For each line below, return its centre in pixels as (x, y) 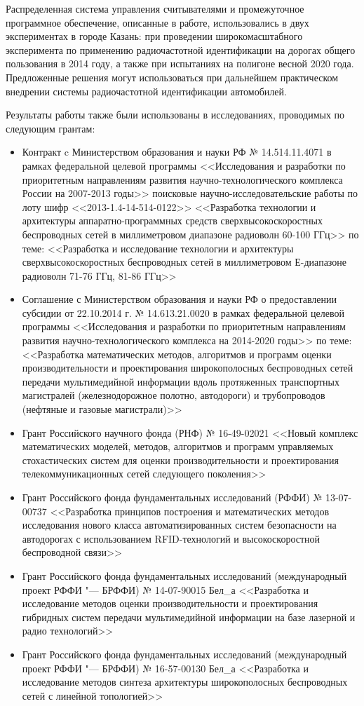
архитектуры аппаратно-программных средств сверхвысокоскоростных (173, 220)
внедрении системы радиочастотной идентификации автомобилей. (146, 91)
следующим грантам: (50, 128)
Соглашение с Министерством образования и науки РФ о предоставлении (180, 299)
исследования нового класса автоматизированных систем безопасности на (179, 525)
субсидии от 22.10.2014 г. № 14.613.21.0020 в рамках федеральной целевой (183, 312)
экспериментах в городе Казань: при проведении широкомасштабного (154, 36)
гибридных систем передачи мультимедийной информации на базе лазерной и (189, 617)
